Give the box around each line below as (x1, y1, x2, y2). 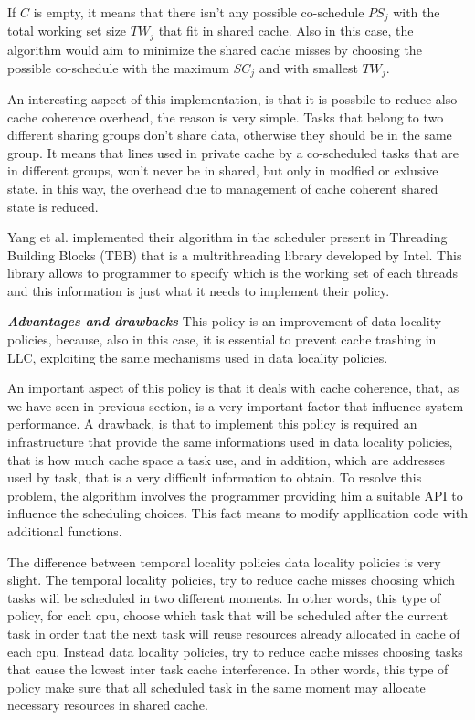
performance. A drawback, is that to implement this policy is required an (7, 414, 417, 433)
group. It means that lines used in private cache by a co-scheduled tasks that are (7, 143, 459, 162)
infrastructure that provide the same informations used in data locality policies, (7, 432, 453, 451)
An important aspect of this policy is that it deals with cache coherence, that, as (7, 378, 459, 397)
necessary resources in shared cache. (7, 695, 208, 715)
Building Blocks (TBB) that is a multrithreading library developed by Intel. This (7, 245, 462, 264)
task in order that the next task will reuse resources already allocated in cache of (7, 623, 460, 642)
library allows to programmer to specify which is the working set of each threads (7, 263, 458, 282)
